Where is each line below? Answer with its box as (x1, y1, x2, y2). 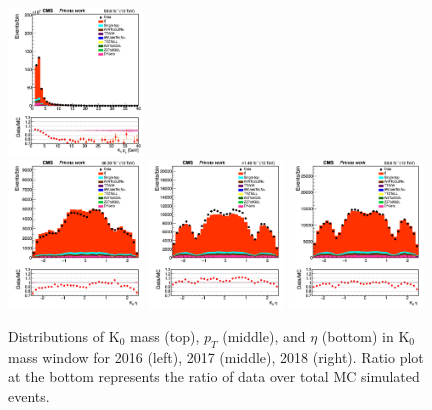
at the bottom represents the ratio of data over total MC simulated (8, 366, 420, 387)
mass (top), (129, 325, 200, 346)
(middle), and (222, 325, 306, 346)
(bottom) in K (321, 325, 410, 346)
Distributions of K (8, 325, 120, 346)
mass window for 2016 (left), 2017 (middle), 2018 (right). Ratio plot (8, 346, 424, 367)
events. (8, 385, 50, 406)
